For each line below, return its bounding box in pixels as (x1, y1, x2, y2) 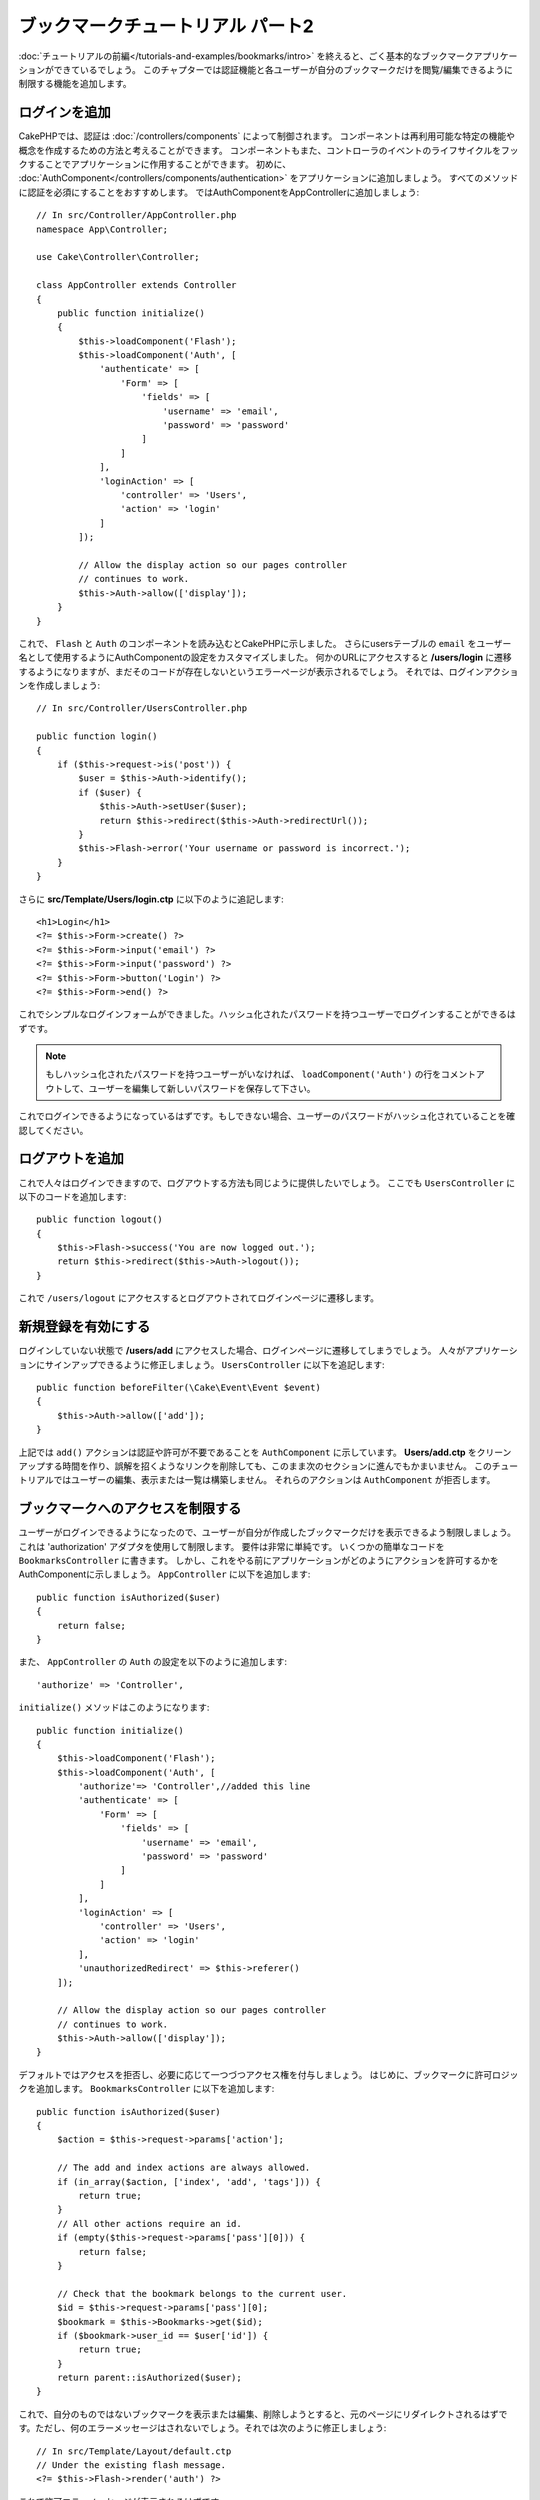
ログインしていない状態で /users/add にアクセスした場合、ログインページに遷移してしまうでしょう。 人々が (18, 1345, 466, 1357)
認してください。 (18, 1124, 89, 1136)
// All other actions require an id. (56, 2218, 242, 2229)
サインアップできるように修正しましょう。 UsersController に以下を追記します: (44, 1358, 385, 1370)
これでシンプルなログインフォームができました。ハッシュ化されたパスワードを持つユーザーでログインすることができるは (18, 1008, 516, 1020)
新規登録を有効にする (18, 1318, 151, 1335)
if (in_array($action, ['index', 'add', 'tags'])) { (56, 2176, 322, 2187)
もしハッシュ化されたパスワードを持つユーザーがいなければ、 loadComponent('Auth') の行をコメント (45, 1068, 477, 1080)
